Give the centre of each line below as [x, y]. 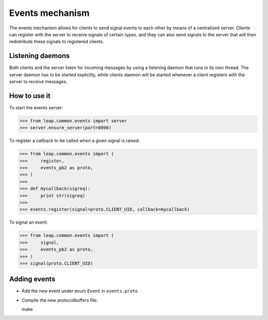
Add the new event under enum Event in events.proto [80, 291]
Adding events [32, 279]
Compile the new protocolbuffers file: [60, 300]
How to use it [30, 96]
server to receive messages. [38, 81]
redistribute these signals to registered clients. [57, 42]
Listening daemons [39, 56]
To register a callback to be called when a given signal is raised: [74, 141]
